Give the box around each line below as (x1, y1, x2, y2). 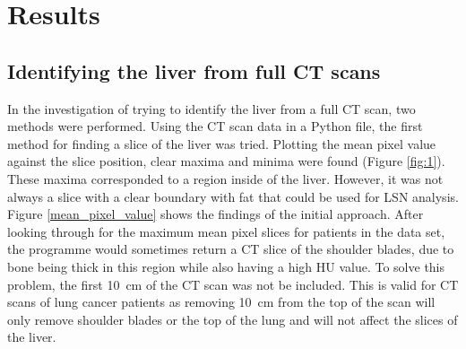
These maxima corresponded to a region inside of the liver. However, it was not (7, 169, 444, 188)
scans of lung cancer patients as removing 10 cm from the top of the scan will (7, 292, 436, 311)
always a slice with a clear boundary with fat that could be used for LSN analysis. (7, 187, 459, 205)
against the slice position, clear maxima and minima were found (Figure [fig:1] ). (7, 152, 445, 170)
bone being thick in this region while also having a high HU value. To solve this (7, 257, 445, 275)
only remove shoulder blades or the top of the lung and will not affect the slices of (7, 310, 458, 328)
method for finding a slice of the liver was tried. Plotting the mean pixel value (7, 134, 436, 153)
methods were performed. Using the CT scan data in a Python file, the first (7, 117, 423, 135)
